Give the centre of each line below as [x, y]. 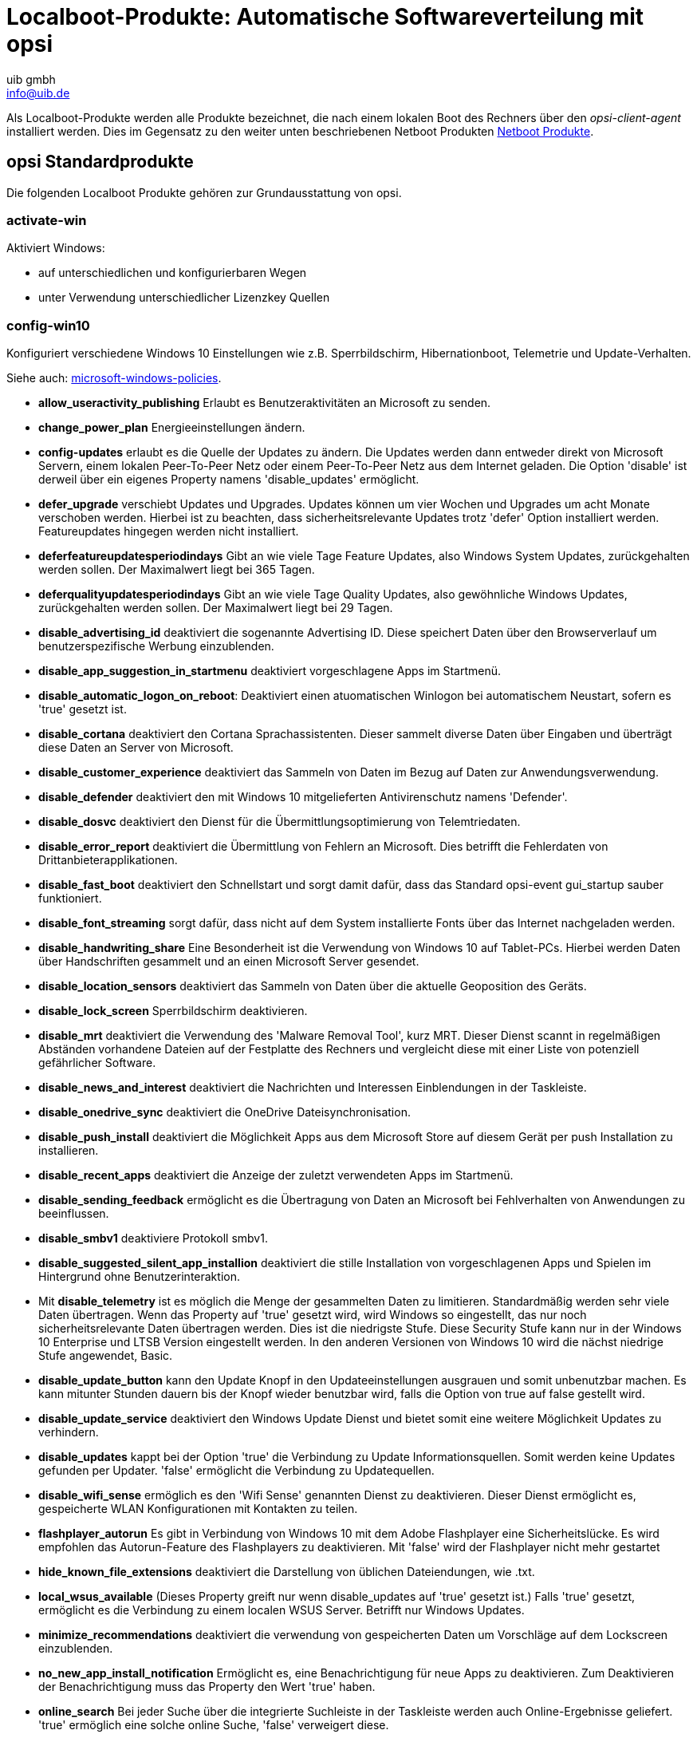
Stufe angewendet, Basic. [106, 1356]
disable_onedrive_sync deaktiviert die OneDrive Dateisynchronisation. [224, 1112]
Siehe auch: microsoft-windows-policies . [114, 378]
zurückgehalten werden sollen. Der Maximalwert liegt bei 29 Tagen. [216, 608]
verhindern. [69, 1432]
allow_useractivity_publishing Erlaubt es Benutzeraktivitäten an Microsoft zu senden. [265, 403]
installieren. [69, 1151]
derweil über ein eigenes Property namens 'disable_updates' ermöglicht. [229, 480]
